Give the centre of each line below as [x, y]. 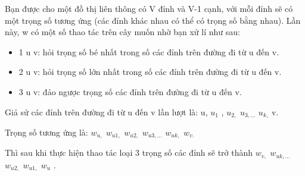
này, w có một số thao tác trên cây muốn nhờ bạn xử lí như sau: [122, 32]
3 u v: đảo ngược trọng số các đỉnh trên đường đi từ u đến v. [130, 91]
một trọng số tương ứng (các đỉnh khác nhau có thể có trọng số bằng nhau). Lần [153, 20]
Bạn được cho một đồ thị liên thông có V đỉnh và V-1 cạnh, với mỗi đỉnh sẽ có [149, 8]
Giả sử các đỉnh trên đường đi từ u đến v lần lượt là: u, [106, 111]
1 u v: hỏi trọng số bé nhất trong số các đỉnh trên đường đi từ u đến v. [149, 51]
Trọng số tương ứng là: [46, 132]
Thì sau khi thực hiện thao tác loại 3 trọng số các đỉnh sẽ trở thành [129, 153]
